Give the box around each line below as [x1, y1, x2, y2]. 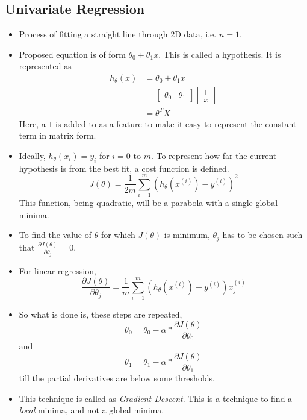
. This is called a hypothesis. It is [158, 48, 281, 60]
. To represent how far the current [150, 149, 277, 161]
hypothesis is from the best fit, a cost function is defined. [19, 161, 229, 174]
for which [101, 228, 135, 241]
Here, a [19, 117, 46, 130]
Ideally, [19, 149, 46, 161]
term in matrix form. [19, 129, 96, 142]
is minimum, [164, 228, 210, 241]
